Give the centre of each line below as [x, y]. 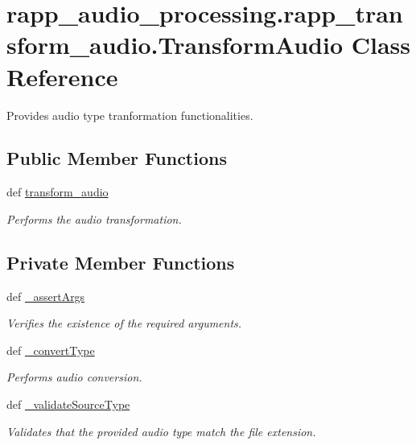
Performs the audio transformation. [94, 218]
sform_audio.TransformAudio [175, 45]
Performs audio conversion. [74, 377]
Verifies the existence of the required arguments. [124, 323]
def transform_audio [58, 192]
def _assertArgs [46, 296]
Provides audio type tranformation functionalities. [130, 115]
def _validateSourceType [68, 404]
